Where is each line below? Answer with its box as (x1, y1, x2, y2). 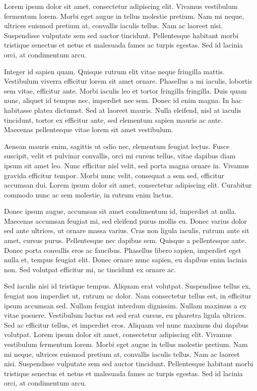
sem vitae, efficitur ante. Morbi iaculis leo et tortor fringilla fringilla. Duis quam (4, 85, 247, 96)
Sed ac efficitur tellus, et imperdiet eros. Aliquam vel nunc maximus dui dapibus (4, 319, 249, 330)
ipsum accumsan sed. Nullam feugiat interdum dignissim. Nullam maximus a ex (4, 300, 247, 310)
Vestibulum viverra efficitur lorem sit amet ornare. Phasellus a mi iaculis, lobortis (4, 76, 253, 86)
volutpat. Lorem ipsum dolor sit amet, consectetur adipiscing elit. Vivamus (4, 329, 232, 340)
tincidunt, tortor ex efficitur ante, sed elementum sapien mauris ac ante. (4, 114, 223, 125)
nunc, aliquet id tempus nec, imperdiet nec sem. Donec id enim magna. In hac (4, 95, 242, 105)
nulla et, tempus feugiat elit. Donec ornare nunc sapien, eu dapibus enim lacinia (4, 254, 247, 265)
